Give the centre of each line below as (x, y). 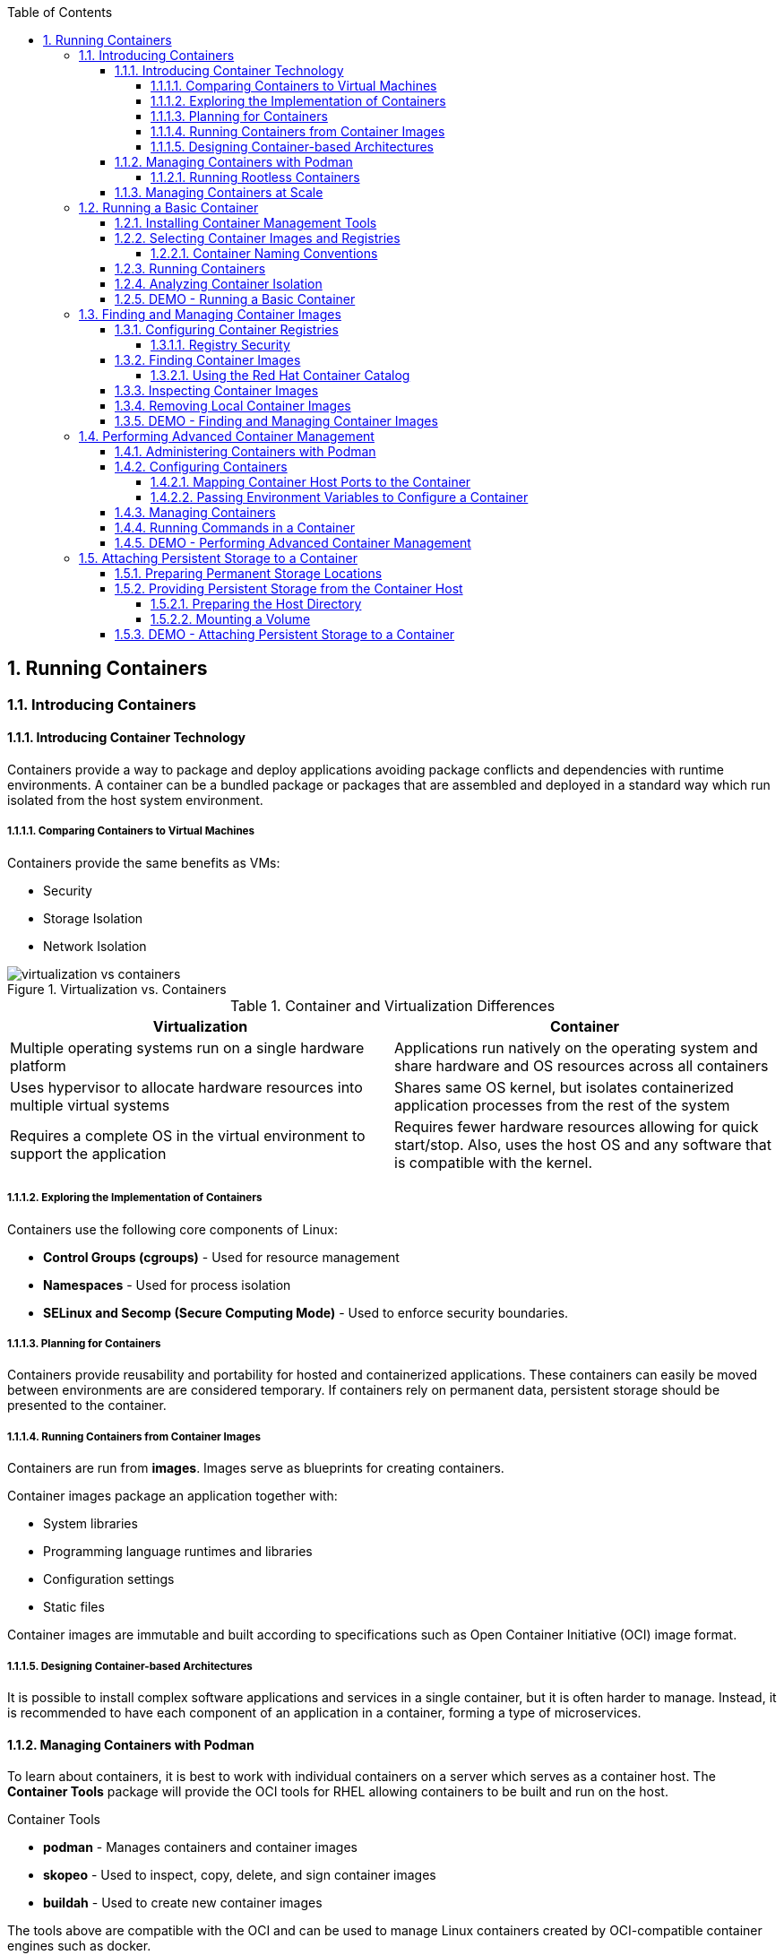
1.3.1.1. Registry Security (220, 345)
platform (38, 1065)
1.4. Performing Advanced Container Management (227, 436)
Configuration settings (109, 1579)
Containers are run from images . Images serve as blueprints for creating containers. (256, 1468)
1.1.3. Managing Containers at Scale (219, 192)
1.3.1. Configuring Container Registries (227, 329)
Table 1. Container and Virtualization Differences (392, 1005)
